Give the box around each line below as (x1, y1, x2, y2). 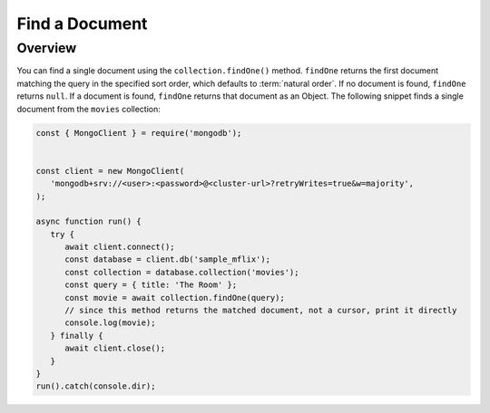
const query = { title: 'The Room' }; (64, 280, 238, 290)
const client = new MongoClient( (35, 166, 185, 176)
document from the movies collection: (16, 103, 161, 114)
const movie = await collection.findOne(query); (64, 293, 285, 303)
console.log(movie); (64, 318, 156, 328)
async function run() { (35, 216, 142, 226)
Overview (16, 40, 77, 56)
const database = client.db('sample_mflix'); (64, 255, 271, 264)
